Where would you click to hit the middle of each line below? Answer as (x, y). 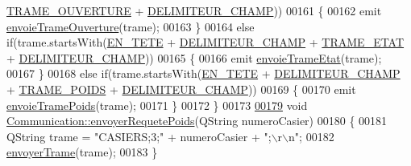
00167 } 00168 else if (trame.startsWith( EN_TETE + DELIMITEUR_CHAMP (203, 73)
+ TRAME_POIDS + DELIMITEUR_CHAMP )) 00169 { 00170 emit (181, 89)
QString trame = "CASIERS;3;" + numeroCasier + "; (139, 136)
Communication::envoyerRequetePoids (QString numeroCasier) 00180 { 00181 (197, 121)
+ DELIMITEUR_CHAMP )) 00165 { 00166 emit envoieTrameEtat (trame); (194, 57)
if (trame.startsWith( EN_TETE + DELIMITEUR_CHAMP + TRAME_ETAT (205, 42)
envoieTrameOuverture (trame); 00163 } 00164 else (131, 26)
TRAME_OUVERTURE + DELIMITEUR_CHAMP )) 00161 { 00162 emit (194, 10)
